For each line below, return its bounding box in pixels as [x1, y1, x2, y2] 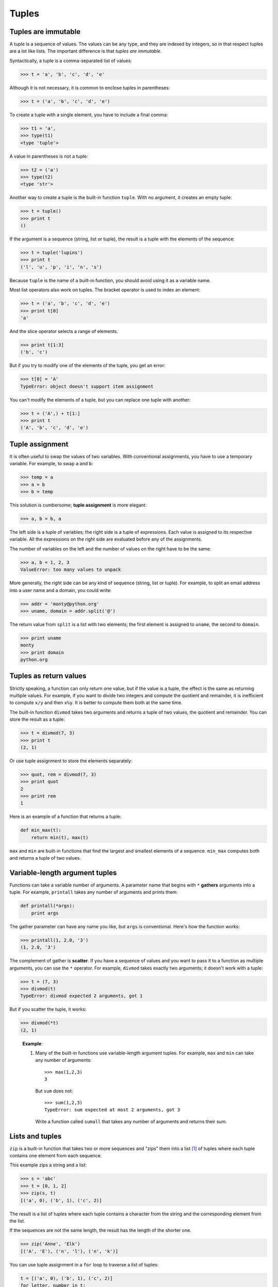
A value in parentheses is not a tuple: [9, 153, 89, 159]
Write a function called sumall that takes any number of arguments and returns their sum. [35, 1118, 227, 1124]
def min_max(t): [20, 827, 62, 833]
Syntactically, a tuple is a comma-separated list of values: [9, 57, 132, 64]
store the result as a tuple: [9, 716, 65, 723]
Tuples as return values [9, 672, 87, 681]
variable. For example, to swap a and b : [9, 461, 93, 467]
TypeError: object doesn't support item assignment [20, 384, 154, 389]
